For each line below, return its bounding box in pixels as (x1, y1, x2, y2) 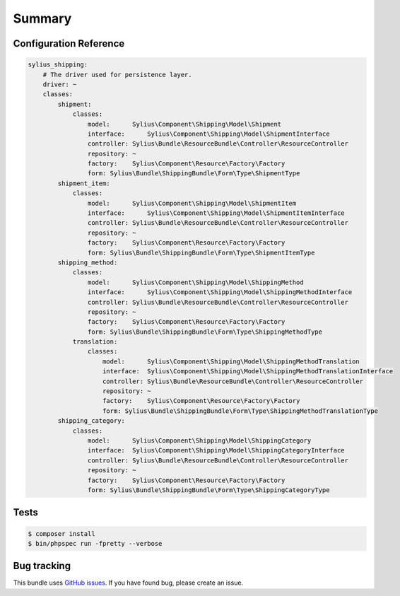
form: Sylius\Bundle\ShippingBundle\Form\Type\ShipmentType (87, 170, 300, 177)
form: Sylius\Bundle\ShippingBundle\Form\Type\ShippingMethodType (87, 327, 323, 336)
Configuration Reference (13, 37, 125, 49)
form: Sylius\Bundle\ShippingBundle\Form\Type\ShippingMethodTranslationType (102, 407, 378, 415)
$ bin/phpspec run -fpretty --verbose (28, 539, 163, 547)
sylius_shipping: (28, 61, 88, 69)
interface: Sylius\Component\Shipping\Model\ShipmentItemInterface (87, 209, 346, 217)
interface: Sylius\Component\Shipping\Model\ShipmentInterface (87, 129, 330, 138)
